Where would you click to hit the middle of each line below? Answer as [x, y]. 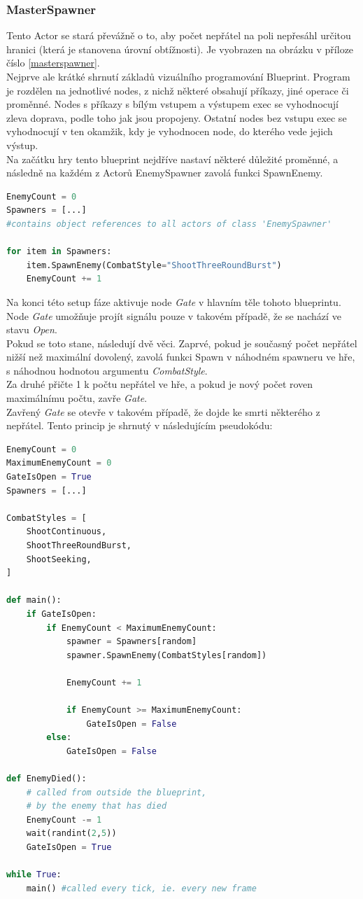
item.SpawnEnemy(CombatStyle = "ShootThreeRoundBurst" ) [154, 265]
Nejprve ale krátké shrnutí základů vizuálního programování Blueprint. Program [178, 76]
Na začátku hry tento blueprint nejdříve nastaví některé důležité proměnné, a [172, 159]
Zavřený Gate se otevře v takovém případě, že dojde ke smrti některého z [163, 411]
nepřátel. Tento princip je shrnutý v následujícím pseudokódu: [140, 425]
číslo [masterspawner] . [53, 63]
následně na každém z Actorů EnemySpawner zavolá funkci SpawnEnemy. [165, 173]
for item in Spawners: [59, 252]
